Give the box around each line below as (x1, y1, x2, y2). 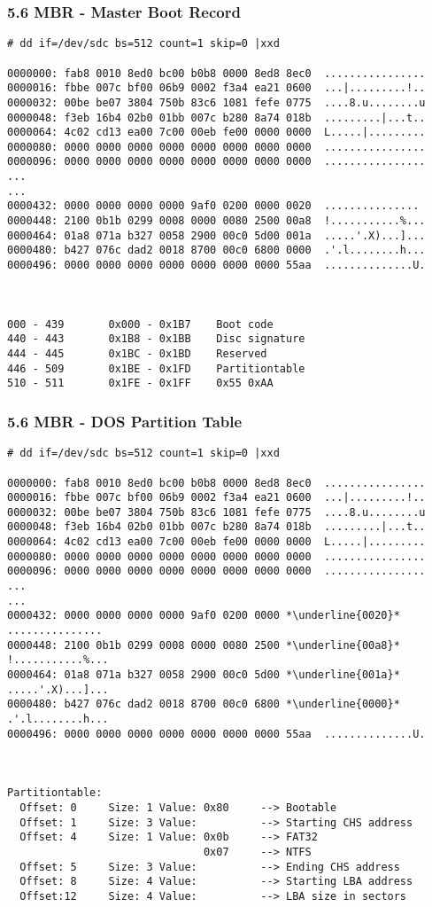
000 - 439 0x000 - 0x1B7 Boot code (7, 317, 274, 331)
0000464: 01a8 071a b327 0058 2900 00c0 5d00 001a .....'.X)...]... (7, 229, 426, 242)
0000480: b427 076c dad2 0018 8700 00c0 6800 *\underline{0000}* (7, 698, 400, 711)
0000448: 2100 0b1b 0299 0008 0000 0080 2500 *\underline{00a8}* (7, 638, 400, 652)
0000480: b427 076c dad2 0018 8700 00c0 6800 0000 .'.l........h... (7, 244, 426, 257)
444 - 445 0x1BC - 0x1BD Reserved (7, 348, 267, 360)
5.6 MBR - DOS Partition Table (7, 410, 243, 432)
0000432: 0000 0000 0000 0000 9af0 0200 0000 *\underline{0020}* (7, 609, 400, 622)
